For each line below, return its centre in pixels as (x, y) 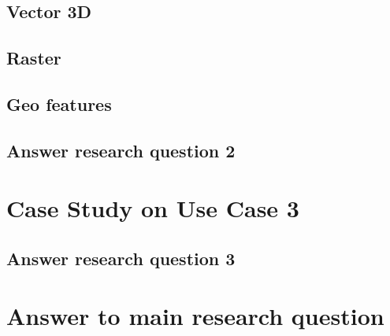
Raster (34, 58)
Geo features (59, 103)
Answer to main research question (195, 316)
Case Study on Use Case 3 (153, 208)
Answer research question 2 (121, 150)
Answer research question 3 (121, 258)
